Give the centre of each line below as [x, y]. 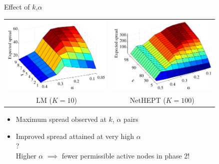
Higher [26, 155]
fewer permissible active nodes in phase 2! [126, 155]
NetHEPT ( [148, 100]
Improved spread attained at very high [75, 136]
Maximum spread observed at [61, 119]
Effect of [17, 7]
